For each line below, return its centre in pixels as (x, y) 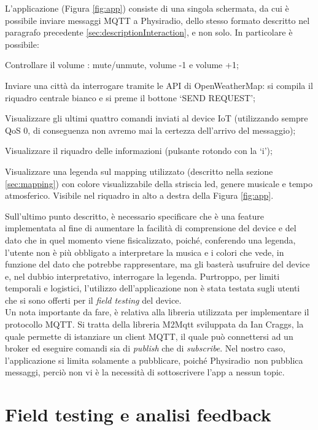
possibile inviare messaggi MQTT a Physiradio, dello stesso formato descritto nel (157, 20)
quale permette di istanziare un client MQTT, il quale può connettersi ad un (149, 336)
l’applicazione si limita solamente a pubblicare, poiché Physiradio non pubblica (154, 360)
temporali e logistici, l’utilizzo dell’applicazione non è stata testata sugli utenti (153, 288)
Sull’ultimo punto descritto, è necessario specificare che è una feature (135, 216)
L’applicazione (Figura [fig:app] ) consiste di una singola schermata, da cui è (147, 8)
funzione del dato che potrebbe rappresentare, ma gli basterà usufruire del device (157, 264)
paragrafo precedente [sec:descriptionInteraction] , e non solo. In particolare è (149, 32)
